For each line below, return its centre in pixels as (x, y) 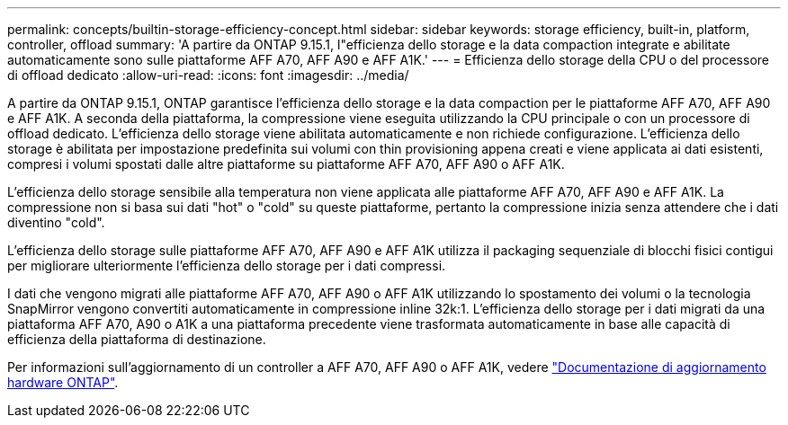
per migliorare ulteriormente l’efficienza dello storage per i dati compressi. (227, 266)
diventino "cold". (56, 222)
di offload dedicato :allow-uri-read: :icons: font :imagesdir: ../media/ (208, 75)
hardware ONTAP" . (63, 382)
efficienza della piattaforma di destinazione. (137, 339)
